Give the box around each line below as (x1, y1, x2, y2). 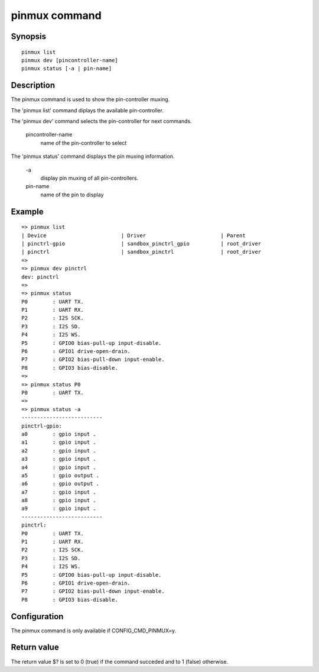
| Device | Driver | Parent (21, 232, 246, 239)
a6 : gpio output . (21, 480, 100, 487)
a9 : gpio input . (21, 505, 97, 512)
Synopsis (11, 31, 47, 41)
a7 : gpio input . (21, 489, 97, 495)
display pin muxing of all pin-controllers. (40, 175, 139, 182)
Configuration (11, 611, 64, 621)
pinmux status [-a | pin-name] (21, 65, 112, 72)
